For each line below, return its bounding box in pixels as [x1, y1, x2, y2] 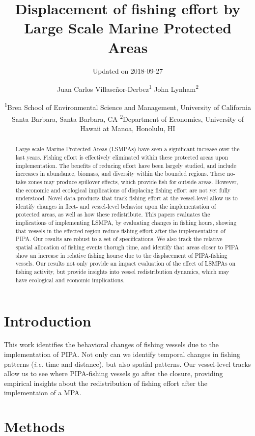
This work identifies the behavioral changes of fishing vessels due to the [4, 339, 219, 350]
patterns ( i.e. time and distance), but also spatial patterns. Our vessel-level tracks [4, 358, 251, 369]
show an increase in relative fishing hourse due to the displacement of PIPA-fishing [15, 251, 227, 259]
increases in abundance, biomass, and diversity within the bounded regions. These [15, 169, 226, 178]
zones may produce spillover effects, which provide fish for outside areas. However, [28, 177, 238, 186]
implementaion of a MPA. [4, 387, 82, 398]
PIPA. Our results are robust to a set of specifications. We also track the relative [15, 235, 223, 243]
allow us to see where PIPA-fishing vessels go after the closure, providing [4, 368, 223, 379]
